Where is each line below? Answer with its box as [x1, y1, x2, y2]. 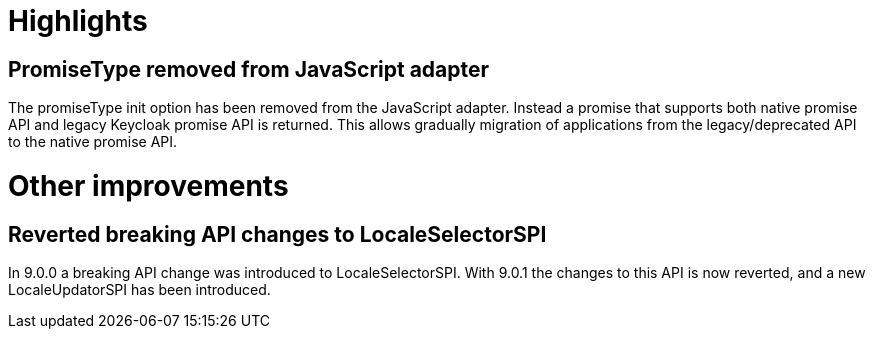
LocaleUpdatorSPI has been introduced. [8, 281, 271, 299]
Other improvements [8, 168, 289, 203]
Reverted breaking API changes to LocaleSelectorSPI [8, 221, 547, 247]
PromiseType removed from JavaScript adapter [8, 56, 490, 82]
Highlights [8, 4, 148, 38]
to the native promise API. [8, 133, 178, 151]
